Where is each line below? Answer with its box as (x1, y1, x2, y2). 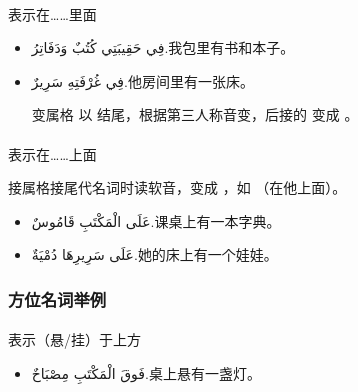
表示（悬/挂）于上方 (8, 329, 141, 350)
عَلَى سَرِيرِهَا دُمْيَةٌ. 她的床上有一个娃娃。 (31, 244, 278, 265)
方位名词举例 (8, 286, 107, 311)
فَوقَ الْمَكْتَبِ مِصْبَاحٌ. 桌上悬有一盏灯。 (31, 362, 261, 383)
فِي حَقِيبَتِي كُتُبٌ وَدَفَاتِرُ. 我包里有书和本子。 (31, 37, 295, 58)
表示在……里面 (8, 3, 97, 24)
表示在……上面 (8, 143, 97, 164)
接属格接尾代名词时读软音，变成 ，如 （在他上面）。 (8, 177, 347, 198)
